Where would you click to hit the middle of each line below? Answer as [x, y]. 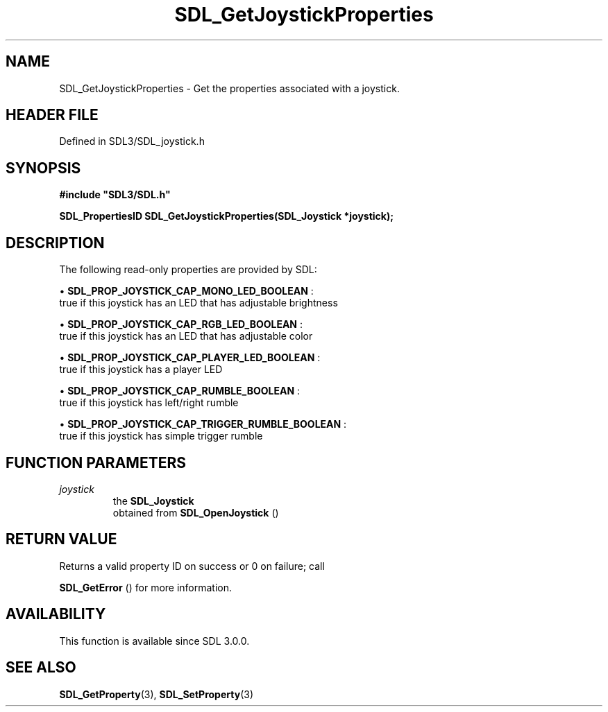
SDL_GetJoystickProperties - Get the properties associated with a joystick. [229, 88]
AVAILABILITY [56, 614]
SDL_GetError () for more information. [146, 587]
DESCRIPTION [55, 243]
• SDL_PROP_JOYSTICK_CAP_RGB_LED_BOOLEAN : [181, 324]
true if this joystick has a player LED [141, 370]
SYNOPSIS [43, 168]
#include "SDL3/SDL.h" [115, 195]
